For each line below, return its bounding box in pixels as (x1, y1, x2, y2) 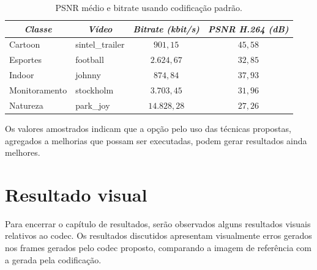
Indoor (9, 68, 34, 81)
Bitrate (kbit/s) (133, 22, 200, 35)
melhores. (5, 146, 40, 159)
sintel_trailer (75, 38, 125, 51)
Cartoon (9, 38, 40, 51)
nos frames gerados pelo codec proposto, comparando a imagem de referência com (5, 241, 311, 254)
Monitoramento (9, 83, 67, 96)
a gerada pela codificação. (5, 253, 102, 266)
